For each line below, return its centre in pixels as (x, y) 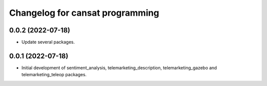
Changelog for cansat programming (84, 13)
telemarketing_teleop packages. (54, 75)
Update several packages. (48, 42)
